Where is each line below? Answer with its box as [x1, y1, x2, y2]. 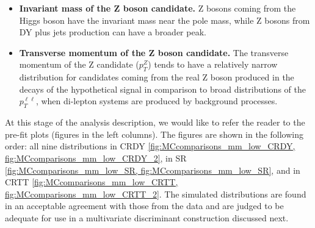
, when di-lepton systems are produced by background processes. [35, 94, 278, 107]
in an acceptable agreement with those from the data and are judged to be [5, 199, 284, 212]
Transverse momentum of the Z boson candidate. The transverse [19, 46, 289, 59]
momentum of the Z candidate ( [19, 58, 139, 71]
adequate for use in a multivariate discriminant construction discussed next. [5, 211, 289, 224]
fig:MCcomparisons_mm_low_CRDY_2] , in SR [5, 151, 187, 164]
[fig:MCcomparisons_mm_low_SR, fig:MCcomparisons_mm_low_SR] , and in [5, 163, 300, 176]
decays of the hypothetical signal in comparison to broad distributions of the [19, 82, 306, 95]
